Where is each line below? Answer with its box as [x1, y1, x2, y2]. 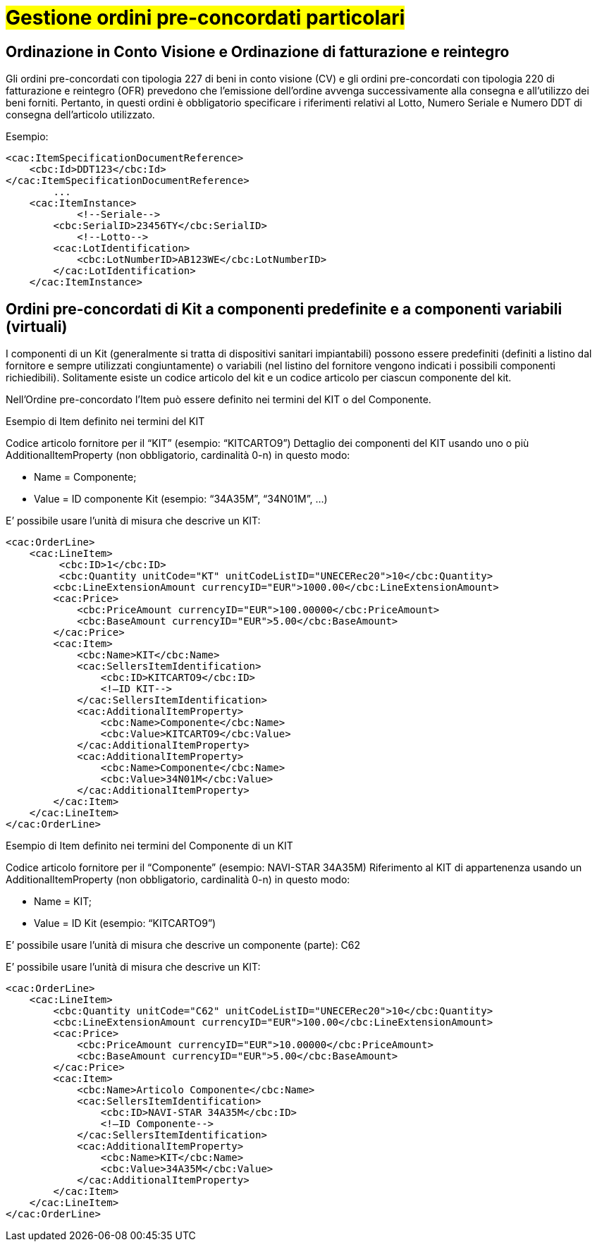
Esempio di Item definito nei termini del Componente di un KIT [6, 840, 293, 852]
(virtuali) [6, 317, 68, 336]
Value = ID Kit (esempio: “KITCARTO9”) [34, 917, 216, 930]
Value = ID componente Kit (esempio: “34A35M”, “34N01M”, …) [34, 493, 328, 505]
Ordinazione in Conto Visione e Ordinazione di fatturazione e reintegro [6, 42, 510, 61]
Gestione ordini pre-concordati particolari [6, 6, 405, 30]
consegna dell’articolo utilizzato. [6, 109, 155, 121]
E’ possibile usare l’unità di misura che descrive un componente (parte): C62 [6, 939, 360, 952]
